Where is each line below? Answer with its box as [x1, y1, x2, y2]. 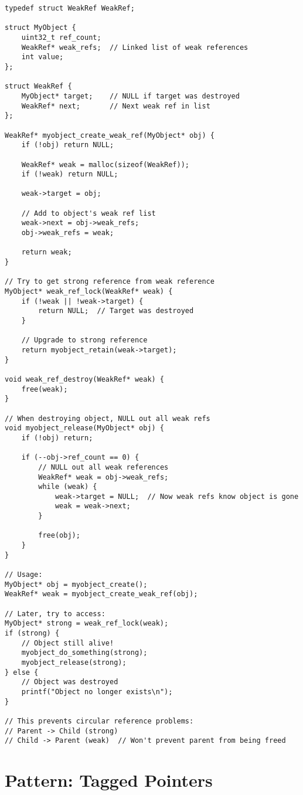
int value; [21, 53, 64, 62]
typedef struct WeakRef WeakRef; [5, 4, 135, 12]
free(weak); [21, 385, 68, 393]
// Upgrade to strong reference [21, 336, 148, 345]
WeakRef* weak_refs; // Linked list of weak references [21, 43, 248, 52]
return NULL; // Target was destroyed [38, 307, 194, 315]
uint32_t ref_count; [21, 33, 101, 42]
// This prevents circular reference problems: [5, 716, 194, 725]
